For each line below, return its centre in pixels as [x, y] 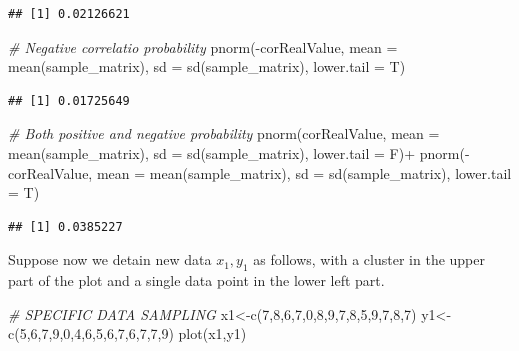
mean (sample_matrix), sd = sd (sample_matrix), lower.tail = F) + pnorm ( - [239, 152]
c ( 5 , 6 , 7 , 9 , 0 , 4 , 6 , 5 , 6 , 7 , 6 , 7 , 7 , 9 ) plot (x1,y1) [127, 333]
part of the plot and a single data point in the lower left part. [196, 280]
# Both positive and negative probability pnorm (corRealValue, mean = [224, 133]
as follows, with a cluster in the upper [369, 259]
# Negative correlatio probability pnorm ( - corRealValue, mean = [203, 46]
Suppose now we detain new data [110, 259]
